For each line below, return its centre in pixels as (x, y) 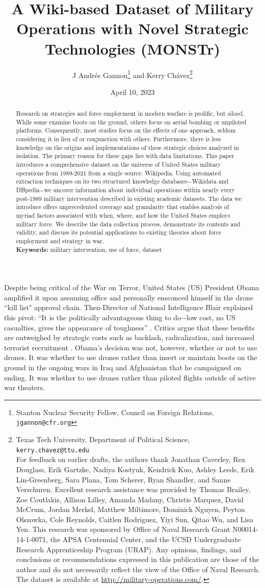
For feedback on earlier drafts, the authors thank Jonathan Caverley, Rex (131, 459)
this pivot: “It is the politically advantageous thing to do (93, 317)
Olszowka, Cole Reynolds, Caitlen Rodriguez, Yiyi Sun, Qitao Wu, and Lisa (135, 519)
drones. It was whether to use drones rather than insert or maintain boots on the (131, 357)
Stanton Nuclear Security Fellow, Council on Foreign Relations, (115, 412)
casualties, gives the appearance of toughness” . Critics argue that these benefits (129, 327)
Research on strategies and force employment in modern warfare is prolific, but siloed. (130, 113)
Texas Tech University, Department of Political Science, (103, 439)
